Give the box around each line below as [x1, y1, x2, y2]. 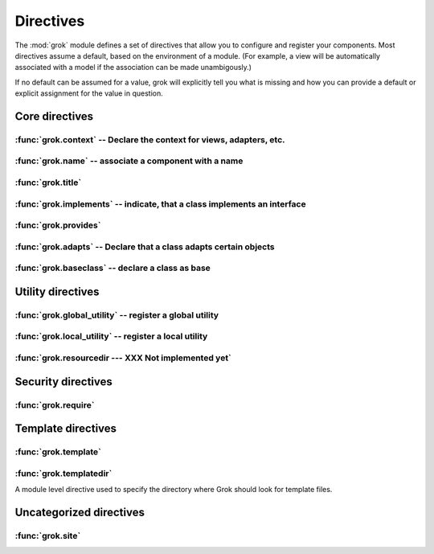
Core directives [14, 109, 94, 123]
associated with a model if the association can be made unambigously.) [14, 63, 252, 72]
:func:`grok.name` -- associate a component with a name [14, 155, 244, 166]
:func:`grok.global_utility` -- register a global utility [14, 310, 219, 321]
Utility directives [14, 285, 100, 298]
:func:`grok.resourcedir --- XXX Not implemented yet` [14, 352, 232, 363]
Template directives [14, 422, 117, 436]
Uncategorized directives [14, 505, 145, 519]
